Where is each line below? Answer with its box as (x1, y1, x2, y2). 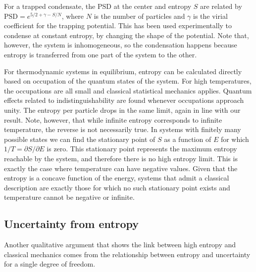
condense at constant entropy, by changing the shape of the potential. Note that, (4, 30, 249, 40)
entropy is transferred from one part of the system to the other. (4, 49, 197, 59)
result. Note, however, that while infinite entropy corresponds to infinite (4, 114, 222, 125)
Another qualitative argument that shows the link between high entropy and (4, 239, 236, 250)
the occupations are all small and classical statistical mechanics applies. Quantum (4, 85, 252, 95)
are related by (200, 1, 242, 11)
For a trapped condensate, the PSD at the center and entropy (4, 1, 192, 11)
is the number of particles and (94, 10, 185, 21)
